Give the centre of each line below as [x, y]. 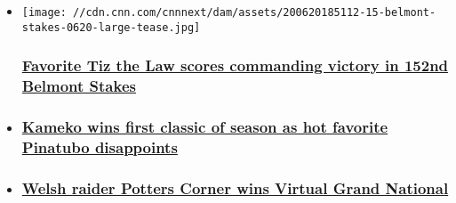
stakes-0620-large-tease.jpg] [111, 27]
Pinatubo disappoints [100, 146]
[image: [44, 12]
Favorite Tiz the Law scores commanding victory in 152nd [235, 65]
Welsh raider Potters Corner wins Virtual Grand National [235, 187]
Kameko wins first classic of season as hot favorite [205, 126]
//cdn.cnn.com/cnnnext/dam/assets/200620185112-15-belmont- [255, 12]
